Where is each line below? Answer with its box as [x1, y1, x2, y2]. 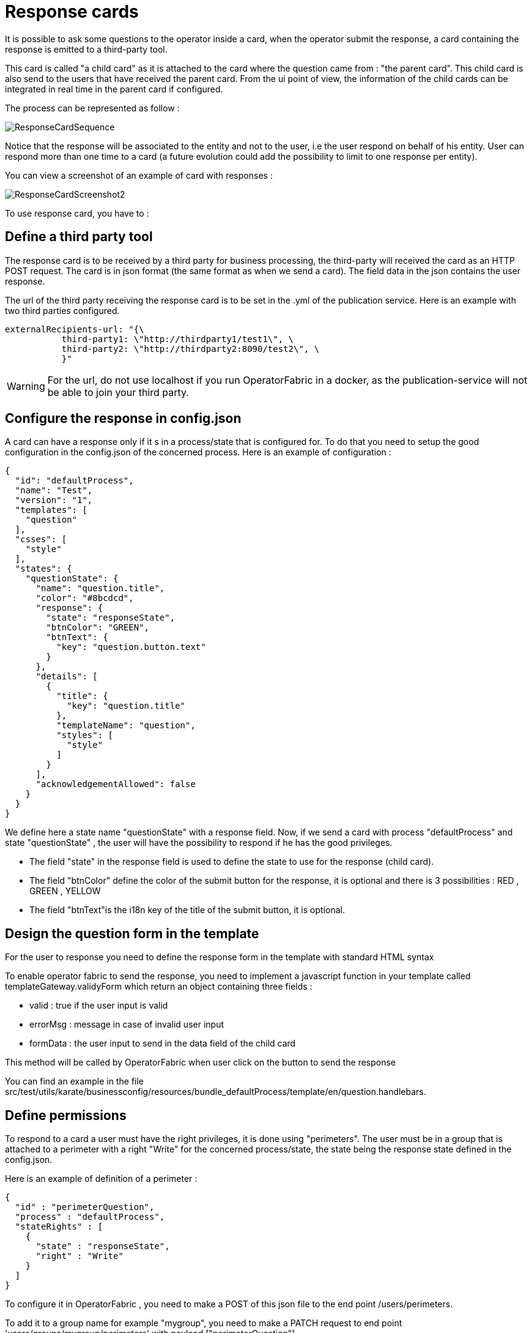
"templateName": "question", [56, 720, 196, 731]
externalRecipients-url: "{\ [5, 324, 144, 334]
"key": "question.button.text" [56, 642, 206, 652]
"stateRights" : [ [15, 1222, 103, 1232]
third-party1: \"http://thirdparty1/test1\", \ [61, 334, 294, 344]
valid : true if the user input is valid [29, 1000, 168, 1011]
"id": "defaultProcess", [15, 476, 134, 486]
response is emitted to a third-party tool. [5, 43, 168, 54]
